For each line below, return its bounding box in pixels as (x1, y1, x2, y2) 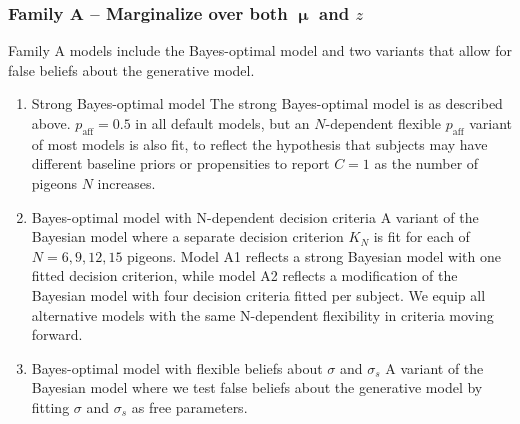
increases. (97, 172, 156, 193)
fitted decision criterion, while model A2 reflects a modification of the (31, 265, 458, 286)
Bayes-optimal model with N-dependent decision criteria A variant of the (31, 206, 479, 227)
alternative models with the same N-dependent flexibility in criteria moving (31, 304, 494, 325)
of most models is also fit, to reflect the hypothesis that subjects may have (31, 133, 488, 154)
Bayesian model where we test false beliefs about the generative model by (31, 377, 483, 398)
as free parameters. (131, 396, 248, 417)
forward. (31, 324, 83, 345)
